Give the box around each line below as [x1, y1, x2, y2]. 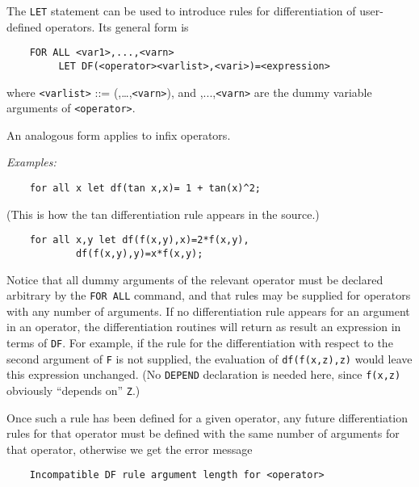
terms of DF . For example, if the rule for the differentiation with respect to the [6, 334, 393, 351]
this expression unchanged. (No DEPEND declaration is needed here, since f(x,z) [6, 366, 401, 383]
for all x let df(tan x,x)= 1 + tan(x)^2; [29, 183, 261, 195]
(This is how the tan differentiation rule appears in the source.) [6, 205, 320, 222]
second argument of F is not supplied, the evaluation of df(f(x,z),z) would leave [6, 350, 413, 367]
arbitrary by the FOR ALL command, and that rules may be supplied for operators [6, 287, 411, 304]
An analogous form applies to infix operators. [6, 126, 231, 143]
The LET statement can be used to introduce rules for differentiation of [6, 2, 356, 19]
